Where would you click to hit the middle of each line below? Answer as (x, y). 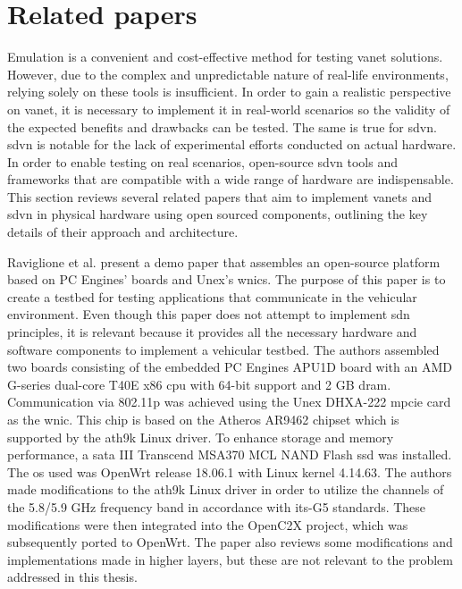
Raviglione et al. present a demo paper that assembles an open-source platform (224, 261)
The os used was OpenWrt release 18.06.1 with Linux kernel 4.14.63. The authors (230, 471)
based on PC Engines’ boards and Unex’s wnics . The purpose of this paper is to (227, 279)
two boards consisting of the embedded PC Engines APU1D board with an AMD (230, 367)
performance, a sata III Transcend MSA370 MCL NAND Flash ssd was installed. (230, 454)
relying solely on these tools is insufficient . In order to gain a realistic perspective (229, 92)
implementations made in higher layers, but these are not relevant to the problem (230, 559)
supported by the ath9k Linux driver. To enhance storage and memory (201, 437)
